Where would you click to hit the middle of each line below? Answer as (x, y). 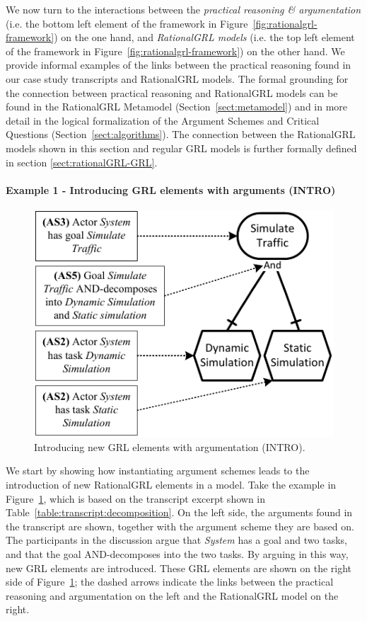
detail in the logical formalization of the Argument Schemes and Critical (163, 120)
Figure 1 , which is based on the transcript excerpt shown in (136, 498)
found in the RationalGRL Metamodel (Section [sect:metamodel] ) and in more (177, 107)
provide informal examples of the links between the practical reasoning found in (179, 65)
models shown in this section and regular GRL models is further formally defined (181, 148)
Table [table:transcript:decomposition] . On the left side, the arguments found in (179, 512)
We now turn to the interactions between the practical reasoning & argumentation (183, 9)
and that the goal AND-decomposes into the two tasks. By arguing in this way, (177, 554)
